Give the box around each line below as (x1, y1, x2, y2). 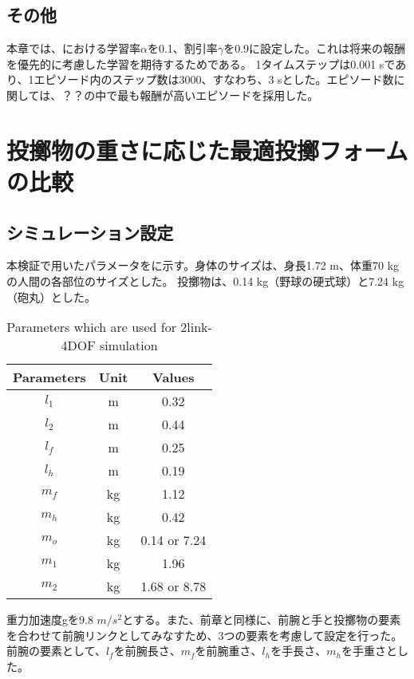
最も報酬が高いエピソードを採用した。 (117, 86, 319, 103)
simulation (100, 336, 158, 355)
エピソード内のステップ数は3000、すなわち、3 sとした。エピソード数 (34, 71, 394, 88)
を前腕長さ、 (113, 642, 181, 659)
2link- (180, 318, 212, 337)
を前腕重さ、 (195, 642, 262, 659)
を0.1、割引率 (147, 40, 218, 57)
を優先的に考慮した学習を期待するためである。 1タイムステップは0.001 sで (6, 55, 396, 72)
